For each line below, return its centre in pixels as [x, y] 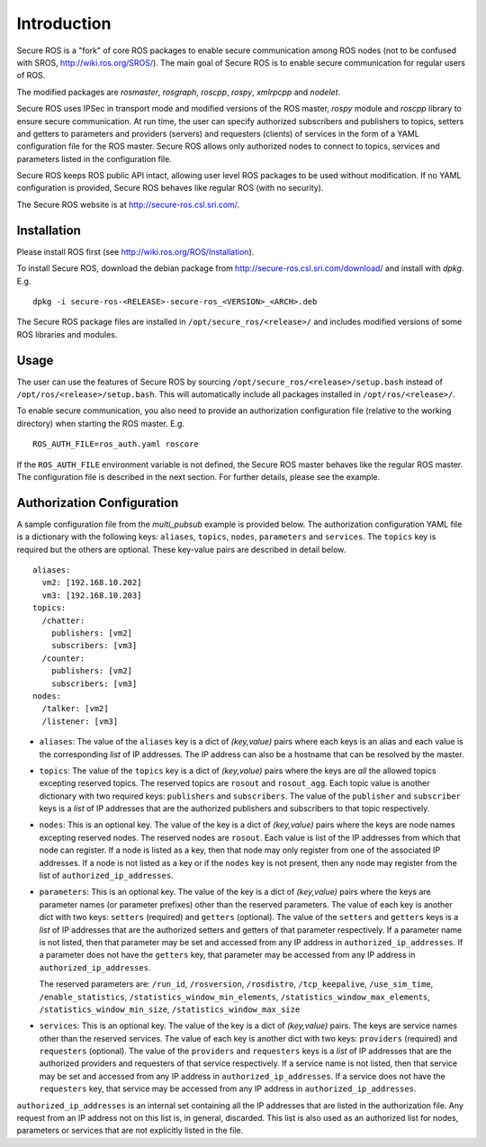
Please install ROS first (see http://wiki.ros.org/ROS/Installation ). [135, 251]
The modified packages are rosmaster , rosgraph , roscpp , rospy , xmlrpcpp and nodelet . [179, 92]
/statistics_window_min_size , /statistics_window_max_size [170, 1009]
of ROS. [31, 76]
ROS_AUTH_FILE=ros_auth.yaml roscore [116, 444]
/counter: [63, 658]
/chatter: [63, 620]
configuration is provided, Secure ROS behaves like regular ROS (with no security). [170, 188]
